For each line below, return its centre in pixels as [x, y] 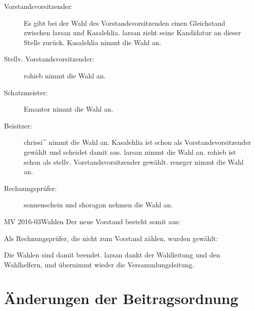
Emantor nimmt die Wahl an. [69, 109]
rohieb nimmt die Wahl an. [65, 75]
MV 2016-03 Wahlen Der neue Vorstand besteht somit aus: [92, 221]
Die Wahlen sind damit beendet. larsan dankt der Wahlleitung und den [112, 255]
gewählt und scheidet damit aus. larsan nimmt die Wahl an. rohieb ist [130, 152]
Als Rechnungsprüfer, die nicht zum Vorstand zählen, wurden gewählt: [111, 238]
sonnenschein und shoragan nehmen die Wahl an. [98, 205]
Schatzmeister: [26, 92]
